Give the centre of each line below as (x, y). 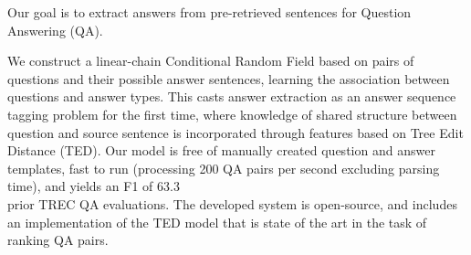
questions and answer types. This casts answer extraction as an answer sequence (232, 96)
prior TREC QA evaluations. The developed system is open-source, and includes (232, 203)
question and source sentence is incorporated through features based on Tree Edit (235, 132)
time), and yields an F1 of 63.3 (94, 186)
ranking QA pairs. (58, 240)
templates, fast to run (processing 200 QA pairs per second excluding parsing (224, 168)
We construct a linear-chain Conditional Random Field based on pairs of (211, 61)
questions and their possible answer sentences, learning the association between (229, 78)
